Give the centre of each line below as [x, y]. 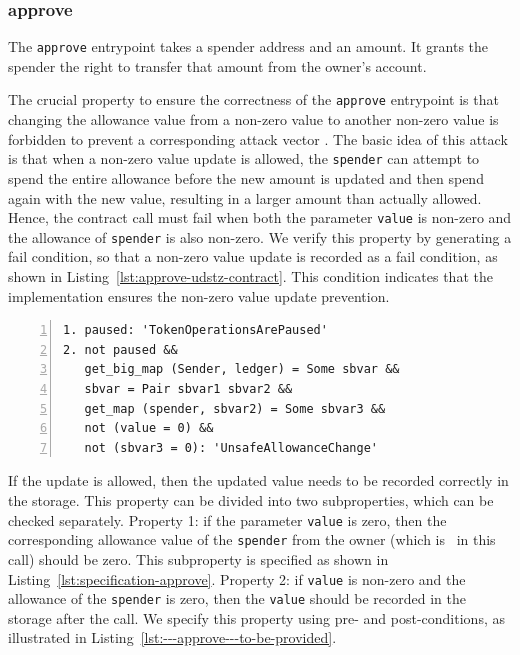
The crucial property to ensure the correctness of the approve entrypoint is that [253, 99]
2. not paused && [120, 349]
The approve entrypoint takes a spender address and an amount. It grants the [248, 46]
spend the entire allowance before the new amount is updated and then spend [246, 177]
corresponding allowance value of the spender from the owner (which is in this [252, 539]
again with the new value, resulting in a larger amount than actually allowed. [245, 197]
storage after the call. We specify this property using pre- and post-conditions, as [256, 617]
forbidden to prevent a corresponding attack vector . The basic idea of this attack [258, 138]
